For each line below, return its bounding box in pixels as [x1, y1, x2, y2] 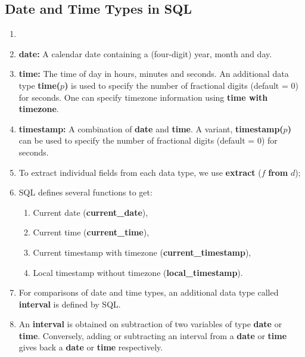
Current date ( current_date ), [33, 206, 148, 218]
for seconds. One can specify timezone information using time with [18, 91, 268, 103]
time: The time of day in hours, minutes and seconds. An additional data [18, 67, 289, 80]
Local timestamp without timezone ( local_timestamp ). [33, 266, 243, 278]
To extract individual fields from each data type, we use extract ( [18, 166, 262, 178]
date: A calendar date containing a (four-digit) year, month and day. [18, 47, 272, 60]
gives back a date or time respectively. [18, 341, 163, 353]
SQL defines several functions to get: [18, 186, 152, 198]
